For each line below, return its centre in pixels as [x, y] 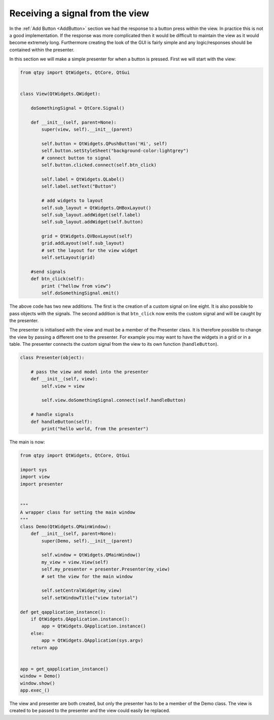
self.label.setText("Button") [79, 186]
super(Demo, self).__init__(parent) [87, 541]
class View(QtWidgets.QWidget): [60, 94]
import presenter [42, 484]
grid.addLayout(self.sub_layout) [83, 243]
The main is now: [27, 442]
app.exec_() [35, 690]
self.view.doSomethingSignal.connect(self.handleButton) [114, 400]
